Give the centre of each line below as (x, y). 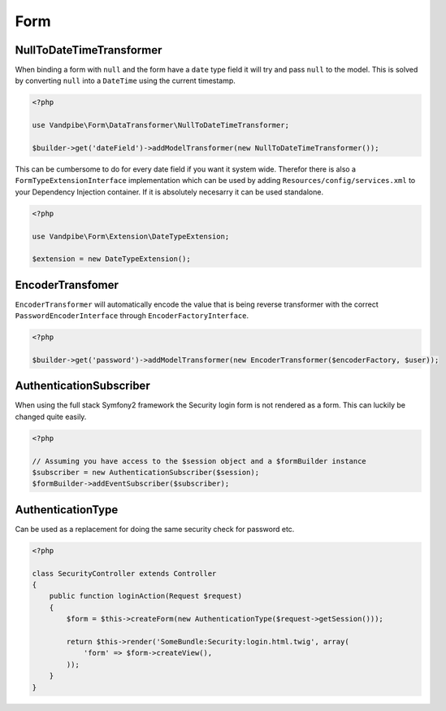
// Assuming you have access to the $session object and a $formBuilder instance (199, 461)
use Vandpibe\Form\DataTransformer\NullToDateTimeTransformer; (161, 125)
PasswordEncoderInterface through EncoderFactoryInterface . (132, 316)
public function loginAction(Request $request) (146, 596)
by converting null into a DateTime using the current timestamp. (125, 81)
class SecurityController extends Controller (124, 573)
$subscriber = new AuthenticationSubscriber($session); (146, 473)
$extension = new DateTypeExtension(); (111, 259)
